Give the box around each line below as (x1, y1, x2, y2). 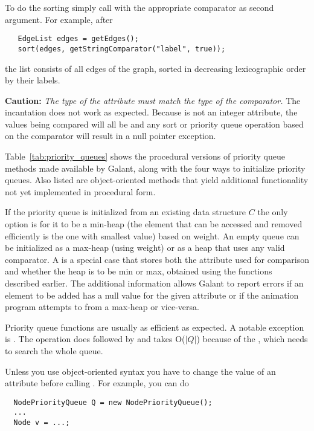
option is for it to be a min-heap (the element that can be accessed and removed (5, 218, 303, 230)
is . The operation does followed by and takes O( (5, 332, 185, 345)
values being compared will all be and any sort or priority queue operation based (5, 117, 304, 130)
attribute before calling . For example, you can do (5, 377, 189, 389)
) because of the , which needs (196, 332, 308, 345)
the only (257, 206, 288, 218)
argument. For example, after (5, 13, 113, 25)
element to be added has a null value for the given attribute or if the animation (5, 288, 299, 301)
